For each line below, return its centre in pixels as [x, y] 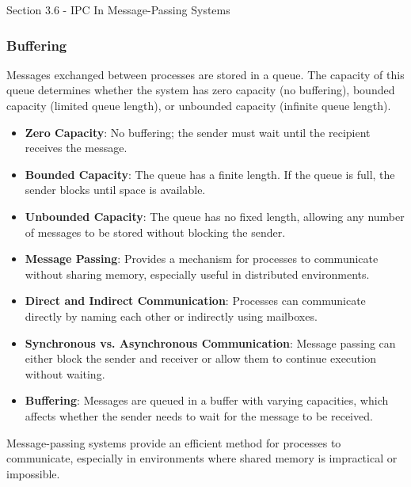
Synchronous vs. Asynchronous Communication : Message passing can [210, 342]
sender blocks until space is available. [115, 190]
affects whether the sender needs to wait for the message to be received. [199, 415]
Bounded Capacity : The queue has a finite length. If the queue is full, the [210, 174]
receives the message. [76, 148]
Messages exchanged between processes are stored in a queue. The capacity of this [205, 74]
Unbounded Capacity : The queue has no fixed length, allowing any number [215, 216]
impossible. [33, 473]
